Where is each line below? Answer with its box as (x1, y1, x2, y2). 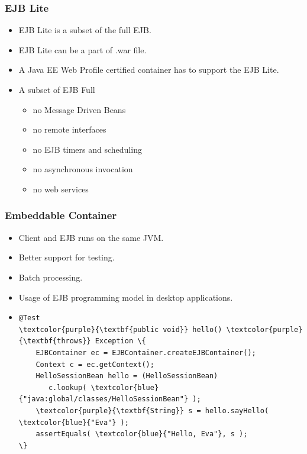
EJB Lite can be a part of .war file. (18, 43, 147, 56)
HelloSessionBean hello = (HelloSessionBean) (35, 372, 218, 381)
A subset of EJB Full (18, 83, 95, 95)
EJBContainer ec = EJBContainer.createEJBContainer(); (35, 348, 256, 357)
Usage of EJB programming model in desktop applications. (18, 291, 233, 303)
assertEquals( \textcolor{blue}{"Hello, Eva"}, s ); (35, 430, 248, 439)
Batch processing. (18, 271, 83, 283)
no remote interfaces (33, 123, 106, 136)
